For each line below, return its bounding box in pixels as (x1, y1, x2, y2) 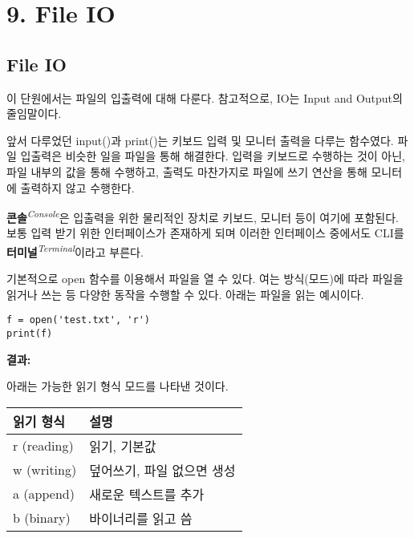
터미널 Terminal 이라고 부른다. (6, 241, 144, 260)
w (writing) (13, 460, 77, 479)
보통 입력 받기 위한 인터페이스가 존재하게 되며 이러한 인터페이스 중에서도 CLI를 (6, 225, 404, 241)
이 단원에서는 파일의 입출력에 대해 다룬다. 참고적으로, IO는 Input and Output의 (6, 89, 403, 106)
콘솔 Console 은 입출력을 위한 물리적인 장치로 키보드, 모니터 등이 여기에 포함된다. (6, 207, 399, 225)
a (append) (13, 484, 75, 504)
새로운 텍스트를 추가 (89, 484, 205, 504)
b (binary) (13, 508, 71, 528)
